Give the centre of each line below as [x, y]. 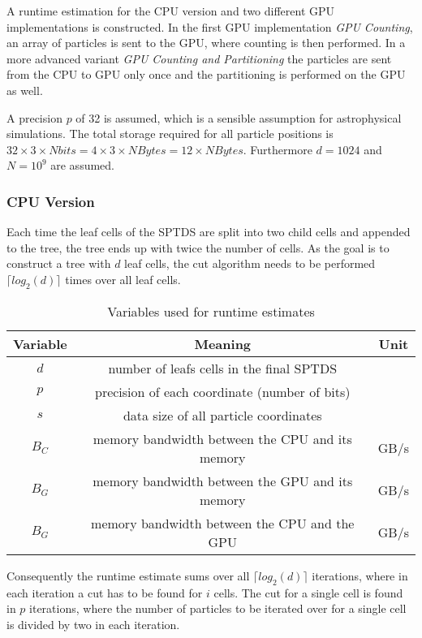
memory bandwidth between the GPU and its [223, 481]
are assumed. [82, 165]
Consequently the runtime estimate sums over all [128, 575]
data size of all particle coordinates [222, 415]
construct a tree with [59, 263]
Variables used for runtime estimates [211, 311]
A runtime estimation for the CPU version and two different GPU [171, 11]
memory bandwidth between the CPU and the [223, 523]
